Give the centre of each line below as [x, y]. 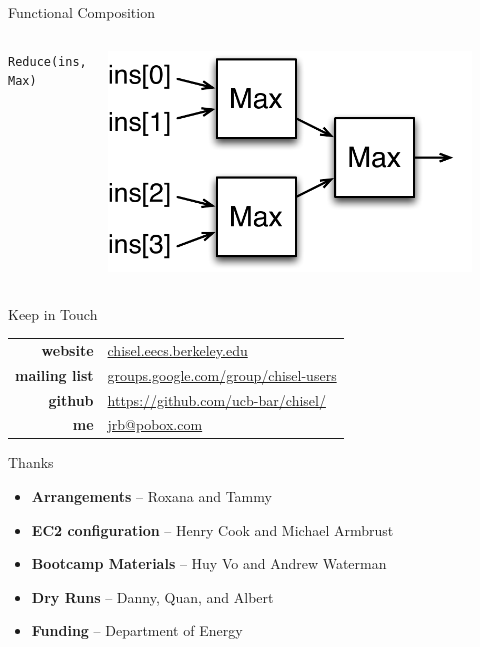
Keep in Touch [53, 313]
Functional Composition [81, 12]
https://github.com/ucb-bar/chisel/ [216, 399]
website [67, 349]
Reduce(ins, [47, 61]
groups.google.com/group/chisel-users [222, 374]
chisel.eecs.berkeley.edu [177, 349]
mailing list [54, 374]
